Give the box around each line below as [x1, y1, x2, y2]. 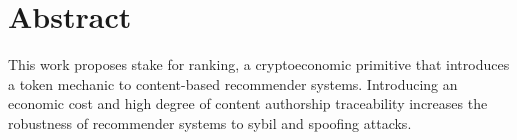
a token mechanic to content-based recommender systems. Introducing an [8, 73, 458, 94]
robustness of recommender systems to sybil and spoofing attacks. [8, 112, 412, 133]
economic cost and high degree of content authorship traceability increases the [8, 93, 488, 114]
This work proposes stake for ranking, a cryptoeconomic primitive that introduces [8, 54, 510, 75]
